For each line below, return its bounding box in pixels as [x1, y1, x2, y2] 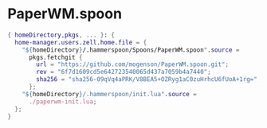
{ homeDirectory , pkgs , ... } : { [7, 31, 115, 39]
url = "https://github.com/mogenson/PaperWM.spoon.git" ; [36, 60, 229, 68]
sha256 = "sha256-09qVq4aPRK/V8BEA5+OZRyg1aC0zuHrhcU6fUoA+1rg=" [36, 76, 258, 83]
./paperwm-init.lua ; [28, 97, 97, 106]
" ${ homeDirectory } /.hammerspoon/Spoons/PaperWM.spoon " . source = [22, 45, 240, 54]
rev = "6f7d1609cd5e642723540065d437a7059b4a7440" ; [36, 68, 212, 76]
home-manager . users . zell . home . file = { [14, 38, 147, 46]
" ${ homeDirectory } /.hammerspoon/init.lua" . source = [22, 90, 197, 98]
